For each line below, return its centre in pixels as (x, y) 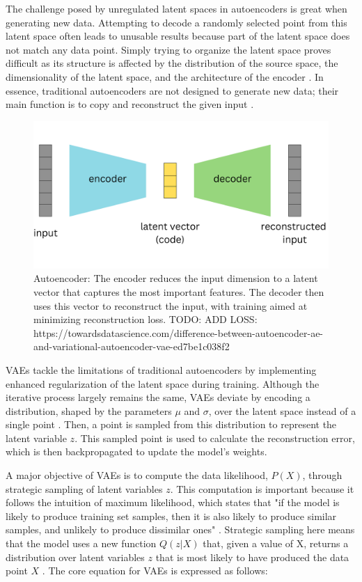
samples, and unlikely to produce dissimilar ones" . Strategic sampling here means (180, 529)
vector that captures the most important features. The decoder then (179, 291)
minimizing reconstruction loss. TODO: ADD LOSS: (145, 319)
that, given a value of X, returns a (276, 543)
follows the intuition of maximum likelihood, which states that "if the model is (173, 502)
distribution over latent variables (75, 557)
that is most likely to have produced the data (252, 557)
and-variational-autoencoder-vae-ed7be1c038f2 (132, 346)
